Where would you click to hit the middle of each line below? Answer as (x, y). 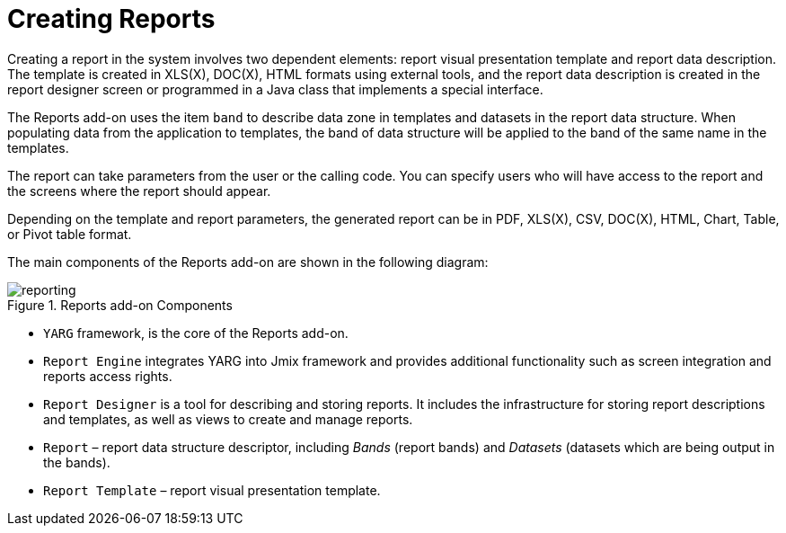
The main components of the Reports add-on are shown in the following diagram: (248, 262)
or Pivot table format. (70, 234)
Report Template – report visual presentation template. (212, 490)
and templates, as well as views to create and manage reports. (228, 419)
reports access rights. (108, 376)
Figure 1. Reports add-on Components (120, 305)
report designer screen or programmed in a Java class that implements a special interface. (275, 89)
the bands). (77, 462)
